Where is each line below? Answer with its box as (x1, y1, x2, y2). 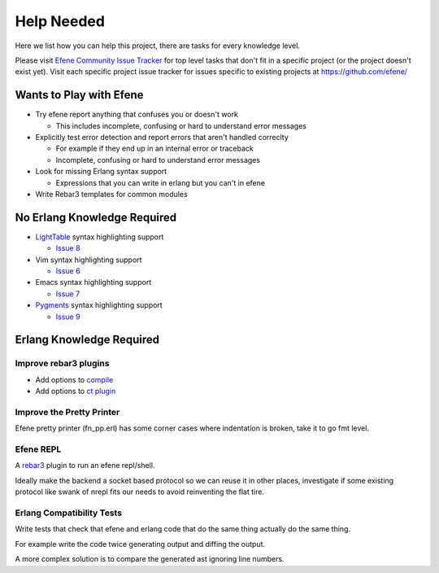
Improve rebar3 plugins (15, 358, 110, 370)
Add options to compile (35, 374, 114, 384)
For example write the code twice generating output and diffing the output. (15, 539, 266, 549)
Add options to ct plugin (35, 387, 116, 396)
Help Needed (15, 12, 106, 30)
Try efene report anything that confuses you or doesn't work (35, 110, 239, 120)
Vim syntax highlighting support (35, 255, 142, 265)
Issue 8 (55, 243, 80, 253)
